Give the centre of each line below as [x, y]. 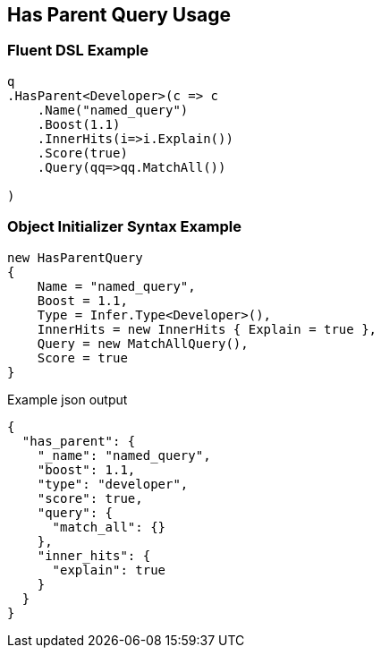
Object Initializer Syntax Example [124, 227]
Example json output [68, 399]
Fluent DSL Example [78, 51]
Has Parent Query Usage [119, 15]
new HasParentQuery [75, 257]
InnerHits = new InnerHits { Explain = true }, [207, 329]
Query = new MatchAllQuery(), [143, 343]
